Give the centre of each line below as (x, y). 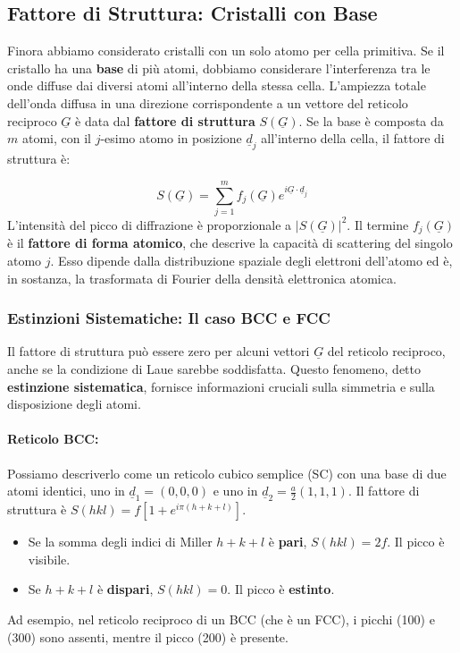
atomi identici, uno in (66, 491)
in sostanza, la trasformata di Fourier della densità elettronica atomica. (202, 278)
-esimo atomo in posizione (171, 138)
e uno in (235, 491)
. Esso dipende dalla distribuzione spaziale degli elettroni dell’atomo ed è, (251, 260)
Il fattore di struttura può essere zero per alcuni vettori (159, 351)
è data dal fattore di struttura (165, 120)
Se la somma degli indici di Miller (120, 542)
